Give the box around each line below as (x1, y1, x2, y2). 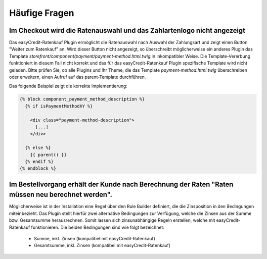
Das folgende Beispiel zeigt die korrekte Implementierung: (9, 83, 128, 89)
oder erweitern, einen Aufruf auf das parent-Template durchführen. (9, 74, 146, 80)
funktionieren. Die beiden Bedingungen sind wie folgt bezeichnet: (31, 224, 165, 230)
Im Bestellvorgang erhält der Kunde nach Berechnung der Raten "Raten (9, 180, 233, 188)
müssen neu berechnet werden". (9, 191, 113, 199)
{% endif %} (25, 158, 54, 164)
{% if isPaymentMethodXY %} (25, 103, 93, 109)
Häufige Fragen (9, 7, 74, 18)
